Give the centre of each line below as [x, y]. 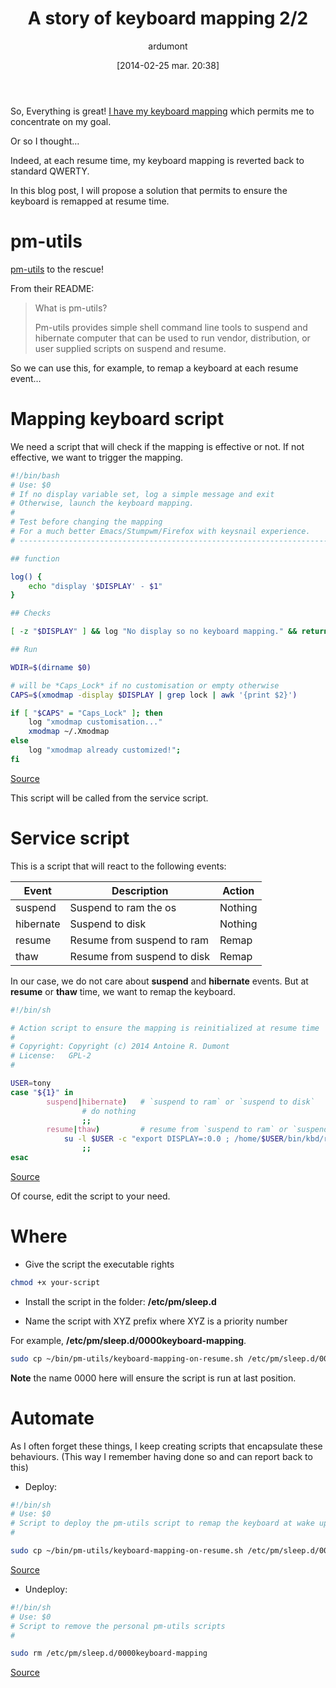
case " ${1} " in [42, 1092]
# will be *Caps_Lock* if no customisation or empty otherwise [145, 685]
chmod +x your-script [55, 1282]
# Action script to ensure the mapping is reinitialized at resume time [165, 1028]
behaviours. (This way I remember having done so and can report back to [161, 1456]
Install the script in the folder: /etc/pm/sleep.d [120, 1301]
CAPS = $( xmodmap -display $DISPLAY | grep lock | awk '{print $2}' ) [154, 695]
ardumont [168, 46]
